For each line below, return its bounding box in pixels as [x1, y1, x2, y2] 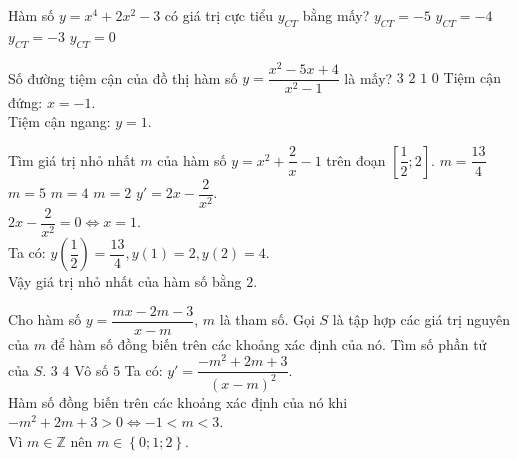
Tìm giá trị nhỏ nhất [8, 149, 136, 170]
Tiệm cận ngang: [8, 111, 111, 132]
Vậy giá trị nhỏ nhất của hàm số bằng [8, 271, 242, 292]
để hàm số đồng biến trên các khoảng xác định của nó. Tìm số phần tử [50, 333, 487, 354]
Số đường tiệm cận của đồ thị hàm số [8, 67, 238, 88]
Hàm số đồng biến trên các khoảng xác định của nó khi [8, 391, 348, 412]
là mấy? [344, 67, 393, 88]
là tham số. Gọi [219, 309, 315, 330]
